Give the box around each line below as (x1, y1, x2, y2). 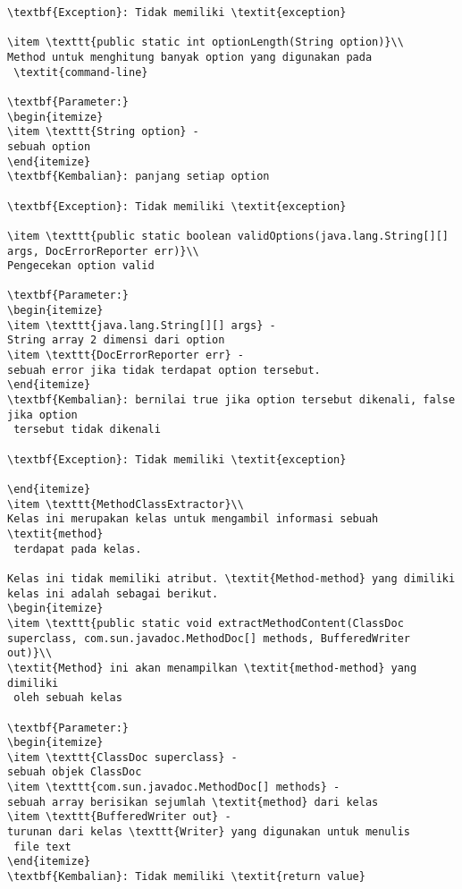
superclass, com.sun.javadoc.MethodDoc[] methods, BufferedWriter (7, 631, 411, 645)
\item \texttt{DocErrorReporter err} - (7, 349, 244, 362)
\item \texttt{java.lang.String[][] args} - (7, 318, 276, 332)
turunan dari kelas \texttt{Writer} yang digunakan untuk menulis (7, 825, 411, 839)
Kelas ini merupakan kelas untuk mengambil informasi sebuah (7, 512, 379, 526)
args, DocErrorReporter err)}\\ (7, 244, 199, 258)
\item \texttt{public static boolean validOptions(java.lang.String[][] (7, 229, 449, 242)
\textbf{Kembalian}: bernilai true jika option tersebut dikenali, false (7, 394, 456, 407)
